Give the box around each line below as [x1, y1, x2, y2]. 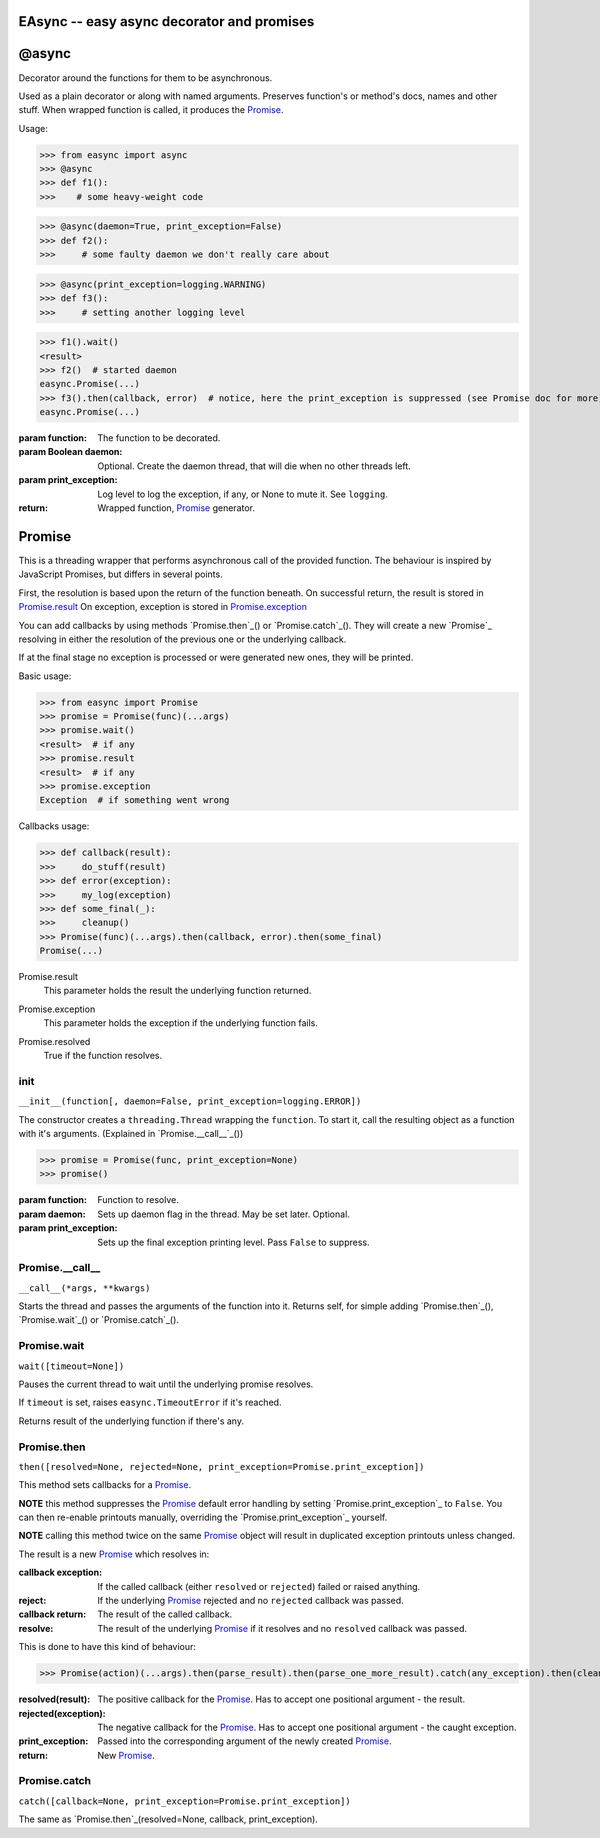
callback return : [18, 1608, 87, 1620]
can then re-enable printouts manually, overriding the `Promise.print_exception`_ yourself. [18, 1511, 388, 1524]
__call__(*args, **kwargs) [18, 1282, 151, 1294]
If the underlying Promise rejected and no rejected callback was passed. [97, 1595, 404, 1606]
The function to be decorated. [97, 432, 221, 444]
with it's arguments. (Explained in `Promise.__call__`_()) [18, 1127, 244, 1139]
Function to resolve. [97, 1194, 179, 1206]
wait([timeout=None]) [18, 1360, 125, 1372]
